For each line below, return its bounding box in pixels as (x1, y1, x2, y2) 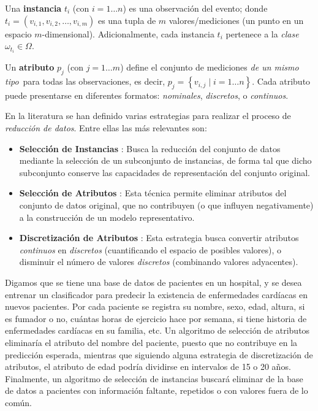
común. (5, 396, 32, 409)
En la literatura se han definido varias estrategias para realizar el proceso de (5, 109, 291, 122)
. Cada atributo (252, 75, 311, 88)
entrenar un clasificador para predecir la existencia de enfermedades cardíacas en (5, 288, 308, 301)
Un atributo (5, 61, 55, 74)
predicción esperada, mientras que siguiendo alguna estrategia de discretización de (5, 348, 313, 361)
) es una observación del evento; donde (123, 2, 268, 14)
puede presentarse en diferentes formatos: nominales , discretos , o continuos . (5, 88, 289, 101)
